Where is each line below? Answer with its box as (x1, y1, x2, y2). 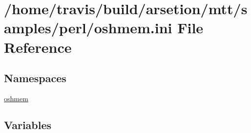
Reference (4, 37, 72, 57)
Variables (4, 117, 52, 132)
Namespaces (4, 70, 66, 86)
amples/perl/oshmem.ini (4, 18, 172, 38)
